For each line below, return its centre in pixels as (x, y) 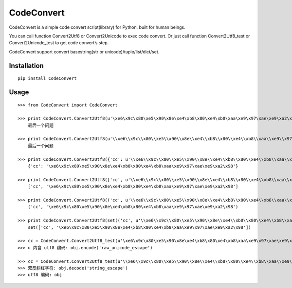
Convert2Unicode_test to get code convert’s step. (59, 43)
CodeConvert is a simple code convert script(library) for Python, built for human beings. (97, 27)
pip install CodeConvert (47, 78)
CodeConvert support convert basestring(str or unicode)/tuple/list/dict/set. (84, 51)
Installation (26, 66)
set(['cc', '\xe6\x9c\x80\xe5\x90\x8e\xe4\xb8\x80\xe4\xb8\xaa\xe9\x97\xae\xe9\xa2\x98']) (139, 227)
